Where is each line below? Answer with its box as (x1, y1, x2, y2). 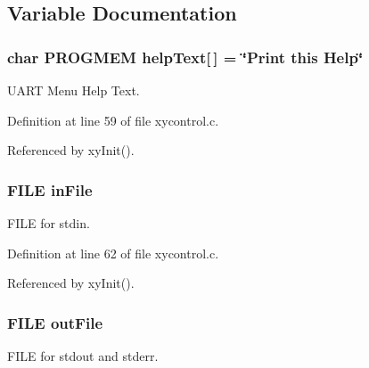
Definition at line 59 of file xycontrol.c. (7, 110, 219, 129)
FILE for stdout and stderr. (7, 347, 159, 364)
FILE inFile (7, 178, 93, 200)
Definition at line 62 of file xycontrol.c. (7, 243, 219, 262)
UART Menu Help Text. (7, 81, 140, 99)
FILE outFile (7, 311, 103, 333)
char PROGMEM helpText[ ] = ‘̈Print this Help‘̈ (7, 45, 364, 68)
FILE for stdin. (7, 214, 90, 232)
